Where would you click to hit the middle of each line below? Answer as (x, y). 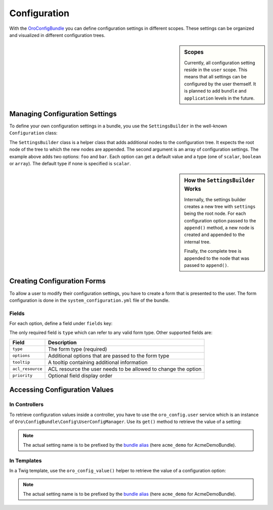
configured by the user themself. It (220, 84)
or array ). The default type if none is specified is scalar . (70, 163)
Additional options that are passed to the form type (109, 355)
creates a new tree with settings (220, 206)
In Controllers (27, 404)
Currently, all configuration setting (220, 63)
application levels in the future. (219, 98)
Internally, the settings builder (215, 199)
